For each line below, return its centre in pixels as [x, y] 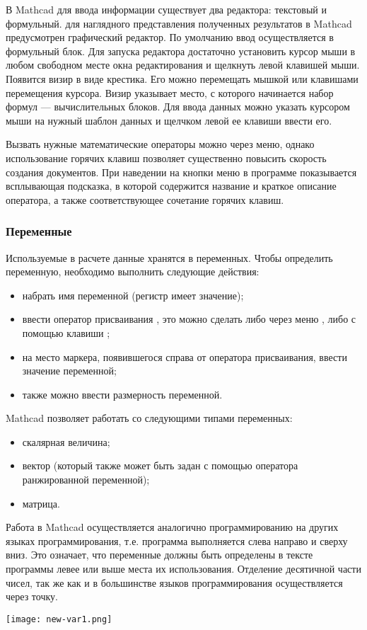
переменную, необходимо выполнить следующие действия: [133, 271]
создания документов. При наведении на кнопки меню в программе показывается [181, 172]
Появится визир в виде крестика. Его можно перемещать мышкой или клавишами [182, 78]
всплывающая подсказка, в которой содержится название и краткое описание [171, 186]
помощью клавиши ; [66, 332]
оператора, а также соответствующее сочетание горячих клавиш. [145, 199]
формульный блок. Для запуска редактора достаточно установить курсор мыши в [181, 51]
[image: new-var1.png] [59, 619]
